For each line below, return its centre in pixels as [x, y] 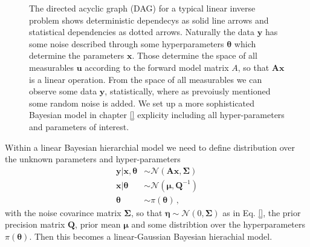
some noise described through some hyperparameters [127, 43]
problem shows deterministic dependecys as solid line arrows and [149, 20]
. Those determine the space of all [195, 55]
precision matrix [35, 224]
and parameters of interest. [79, 126]
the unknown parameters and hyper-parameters [93, 159]
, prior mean [98, 224]
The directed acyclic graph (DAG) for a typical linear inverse [142, 8]
